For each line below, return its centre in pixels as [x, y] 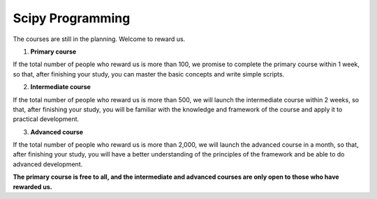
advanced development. [48, 164]
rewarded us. [32, 186]
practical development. [46, 119]
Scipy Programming [72, 18]
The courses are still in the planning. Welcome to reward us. [99, 39]
